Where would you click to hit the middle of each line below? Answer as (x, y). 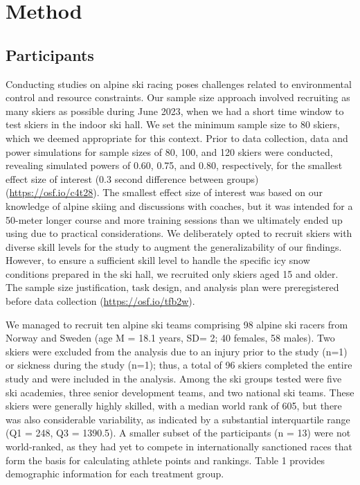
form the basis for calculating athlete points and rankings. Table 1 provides (165, 460)
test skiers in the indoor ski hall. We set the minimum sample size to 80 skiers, (173, 124)
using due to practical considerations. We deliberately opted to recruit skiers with (179, 233)
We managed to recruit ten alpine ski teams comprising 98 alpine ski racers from (177, 324)
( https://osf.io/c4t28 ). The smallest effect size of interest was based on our (164, 192)
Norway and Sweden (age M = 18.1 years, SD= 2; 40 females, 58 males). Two (170, 338)
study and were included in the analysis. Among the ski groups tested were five (174, 379)
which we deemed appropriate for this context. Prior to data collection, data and (177, 138)
